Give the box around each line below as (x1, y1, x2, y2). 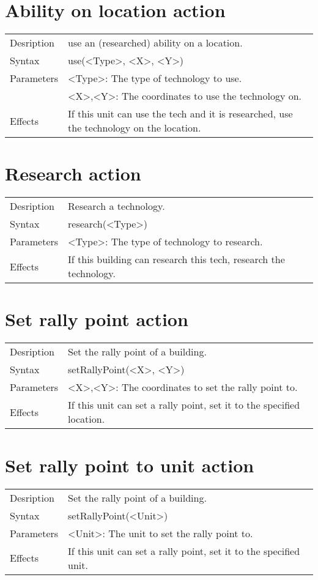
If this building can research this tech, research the (68, 252, 285, 267)
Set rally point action (5, 307, 188, 332)
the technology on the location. (68, 121, 201, 135)
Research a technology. (68, 199, 165, 214)
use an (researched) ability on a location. (68, 35, 243, 50)
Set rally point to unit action (5, 452, 254, 477)
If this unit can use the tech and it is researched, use (68, 106, 293, 121)
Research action (5, 161, 141, 186)
